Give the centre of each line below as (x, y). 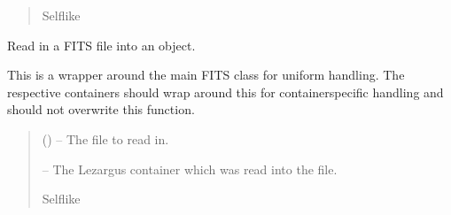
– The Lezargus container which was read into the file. (190, 169)
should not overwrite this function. (101, 109)
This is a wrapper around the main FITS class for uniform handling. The (206, 75)
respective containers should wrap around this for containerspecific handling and (225, 92)
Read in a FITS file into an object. (101, 45)
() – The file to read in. (105, 138)
